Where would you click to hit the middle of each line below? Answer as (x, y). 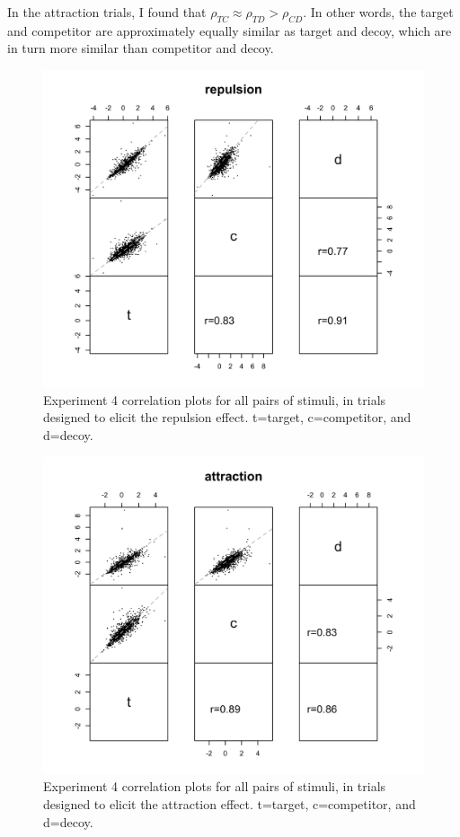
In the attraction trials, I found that (107, 12)
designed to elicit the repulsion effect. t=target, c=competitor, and (227, 417)
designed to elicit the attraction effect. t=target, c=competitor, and (230, 803)
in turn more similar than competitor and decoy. (141, 48)
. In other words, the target (378, 12)
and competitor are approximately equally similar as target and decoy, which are (230, 30)
